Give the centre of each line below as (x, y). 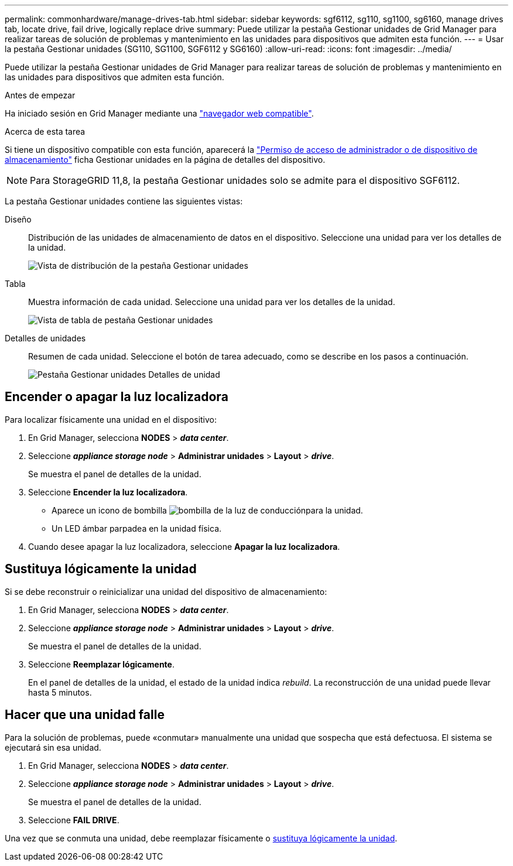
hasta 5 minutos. (60, 692)
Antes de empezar (40, 95)
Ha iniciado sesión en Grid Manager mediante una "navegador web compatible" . (159, 113)
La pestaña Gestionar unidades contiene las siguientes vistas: (124, 201)
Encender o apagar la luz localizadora (117, 397)
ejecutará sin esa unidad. (53, 747)
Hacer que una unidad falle (85, 715)
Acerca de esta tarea (45, 131)
